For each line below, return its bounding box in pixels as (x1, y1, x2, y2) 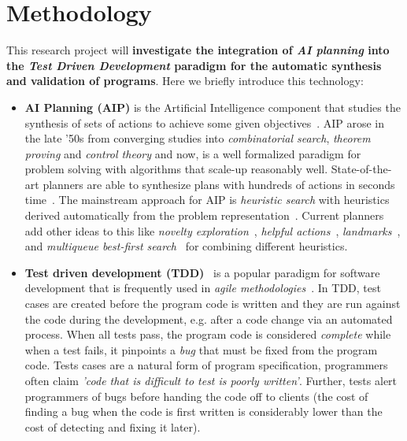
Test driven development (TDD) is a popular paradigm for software (24, 264, 380, 280)
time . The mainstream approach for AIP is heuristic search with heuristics (24, 191, 390, 208)
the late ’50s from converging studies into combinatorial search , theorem (24, 130, 371, 146)
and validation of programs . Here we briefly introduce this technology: (6, 72, 364, 89)
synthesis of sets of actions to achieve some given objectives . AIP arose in (24, 114, 385, 131)
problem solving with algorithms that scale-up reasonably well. (24, 161, 328, 177)
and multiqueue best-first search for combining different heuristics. (24, 238, 348, 254)
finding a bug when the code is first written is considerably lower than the (24, 403, 383, 420)
